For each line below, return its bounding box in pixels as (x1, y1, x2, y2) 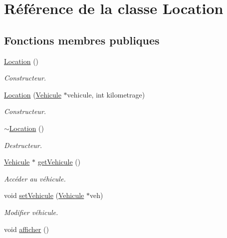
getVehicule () (37, 156, 81, 167)
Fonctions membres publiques (4, 32, 160, 47)
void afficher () (4, 223, 49, 234)
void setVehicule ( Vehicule (4, 190, 84, 200)
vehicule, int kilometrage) (67, 89, 145, 99)
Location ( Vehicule (4, 89, 61, 99)
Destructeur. (4, 139, 42, 150)
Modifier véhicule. (4, 206, 58, 217)
